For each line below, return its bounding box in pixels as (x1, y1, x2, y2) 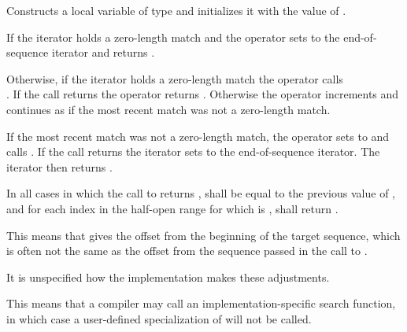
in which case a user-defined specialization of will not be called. (6, 310, 312, 326)
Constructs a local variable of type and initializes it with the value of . (6, 2, 346, 18)
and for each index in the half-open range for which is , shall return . (6, 200, 339, 216)
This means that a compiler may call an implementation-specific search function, (6, 295, 396, 312)
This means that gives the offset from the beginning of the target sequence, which (6, 227, 401, 243)
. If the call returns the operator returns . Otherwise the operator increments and (6, 86, 399, 102)
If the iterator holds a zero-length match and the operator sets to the (6, 28, 340, 45)
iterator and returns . (52, 44, 155, 61)
